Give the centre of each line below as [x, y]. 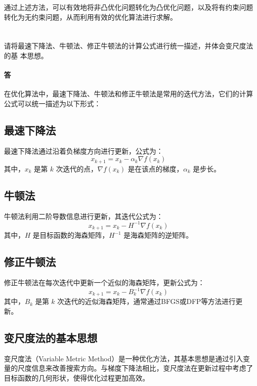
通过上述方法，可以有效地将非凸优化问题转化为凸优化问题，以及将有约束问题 [128, 7]
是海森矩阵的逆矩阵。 [158, 235]
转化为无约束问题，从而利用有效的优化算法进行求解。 [90, 17]
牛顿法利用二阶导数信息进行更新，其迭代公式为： [84, 216]
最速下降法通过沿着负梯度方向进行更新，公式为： [84, 150]
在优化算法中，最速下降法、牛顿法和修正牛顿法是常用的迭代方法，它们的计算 [128, 94]
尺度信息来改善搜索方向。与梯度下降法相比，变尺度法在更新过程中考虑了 [135, 368]
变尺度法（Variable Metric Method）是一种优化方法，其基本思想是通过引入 [124, 358]
